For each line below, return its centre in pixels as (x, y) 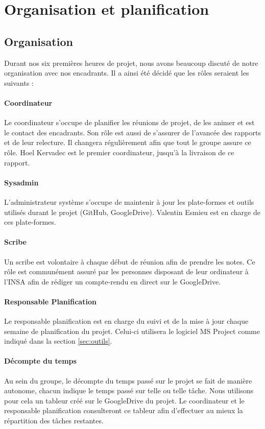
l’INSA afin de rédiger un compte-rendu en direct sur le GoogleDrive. (113, 281)
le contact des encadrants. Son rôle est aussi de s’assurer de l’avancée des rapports (132, 132)
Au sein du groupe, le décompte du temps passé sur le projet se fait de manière (128, 380)
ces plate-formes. (30, 222)
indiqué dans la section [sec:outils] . (58, 341)
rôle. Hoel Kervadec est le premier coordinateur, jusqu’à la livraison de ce (119, 152)
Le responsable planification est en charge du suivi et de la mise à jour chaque (126, 321)
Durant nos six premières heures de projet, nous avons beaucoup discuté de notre (131, 63)
